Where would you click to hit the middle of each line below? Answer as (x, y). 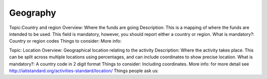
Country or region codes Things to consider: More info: (66, 41)
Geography (33, 13)
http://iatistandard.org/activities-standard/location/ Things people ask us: (84, 71)
